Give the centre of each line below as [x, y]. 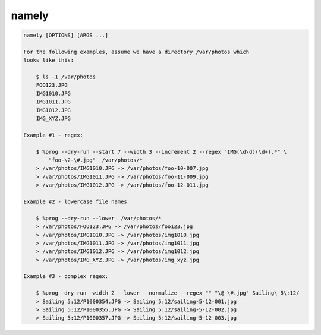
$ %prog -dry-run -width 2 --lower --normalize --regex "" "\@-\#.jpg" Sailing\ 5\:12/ [168, 293]
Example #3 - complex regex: [66, 276]
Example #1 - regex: [53, 135]
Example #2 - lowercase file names [75, 201]
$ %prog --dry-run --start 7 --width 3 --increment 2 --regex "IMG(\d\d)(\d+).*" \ [161, 152]
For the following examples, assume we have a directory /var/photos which [136, 52]
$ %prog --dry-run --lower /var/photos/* [99, 218]
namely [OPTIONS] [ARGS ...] [66, 35]
